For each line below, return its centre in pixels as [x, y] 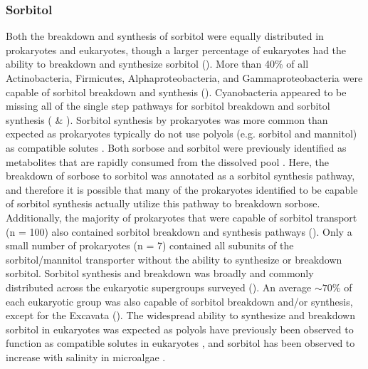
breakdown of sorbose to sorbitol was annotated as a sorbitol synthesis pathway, [180, 176]
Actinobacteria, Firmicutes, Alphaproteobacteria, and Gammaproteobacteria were [184, 78]
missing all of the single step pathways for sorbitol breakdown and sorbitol [168, 106]
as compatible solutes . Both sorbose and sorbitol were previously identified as [176, 147]
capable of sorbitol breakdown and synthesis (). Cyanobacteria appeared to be [176, 92]
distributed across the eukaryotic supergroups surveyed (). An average [159, 287]
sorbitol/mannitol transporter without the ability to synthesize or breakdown [174, 259]
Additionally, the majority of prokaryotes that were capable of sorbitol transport [182, 217]
